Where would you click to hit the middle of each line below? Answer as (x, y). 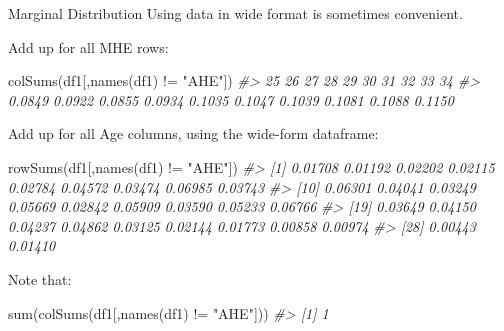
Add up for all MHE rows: (88, 46)
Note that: (40, 278)
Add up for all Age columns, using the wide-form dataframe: (193, 133)
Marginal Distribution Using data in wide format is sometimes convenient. (235, 13)
